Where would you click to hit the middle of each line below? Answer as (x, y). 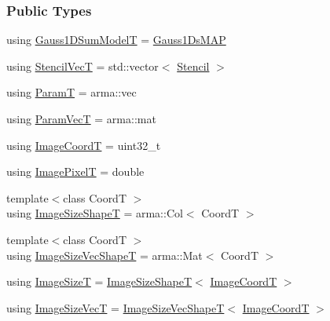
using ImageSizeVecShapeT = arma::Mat (104, 255)
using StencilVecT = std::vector (82, 66)
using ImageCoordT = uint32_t (84, 145)
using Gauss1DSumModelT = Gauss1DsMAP (116, 40)
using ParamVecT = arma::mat (81, 119)
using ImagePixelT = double (75, 171)
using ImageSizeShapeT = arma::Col (95, 213)
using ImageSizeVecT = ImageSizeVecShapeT (115, 307)
